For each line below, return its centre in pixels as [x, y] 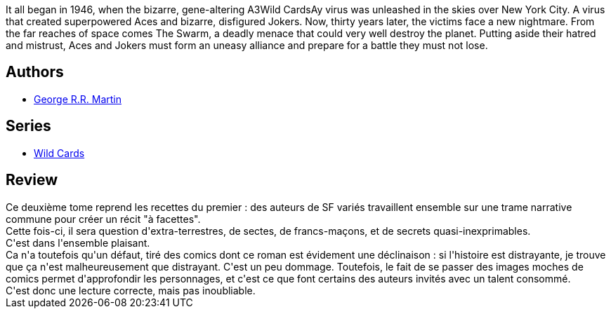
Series [28, 126]
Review [32, 180]
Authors [35, 72]
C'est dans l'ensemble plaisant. [78, 243]
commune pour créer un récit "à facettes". [103, 219]
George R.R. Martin [78, 99]
